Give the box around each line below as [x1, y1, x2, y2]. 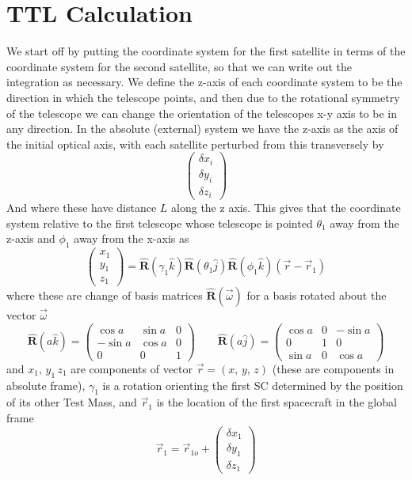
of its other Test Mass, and [6, 394, 137, 410]
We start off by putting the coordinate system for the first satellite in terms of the [6, 43, 406, 59]
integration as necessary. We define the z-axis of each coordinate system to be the [6, 74, 402, 90]
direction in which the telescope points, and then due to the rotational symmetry [6, 89, 400, 105]
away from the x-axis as [74, 230, 189, 247]
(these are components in [272, 360, 395, 376]
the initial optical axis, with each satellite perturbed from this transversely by [6, 135, 384, 152]
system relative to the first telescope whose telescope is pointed [6, 214, 313, 231]
